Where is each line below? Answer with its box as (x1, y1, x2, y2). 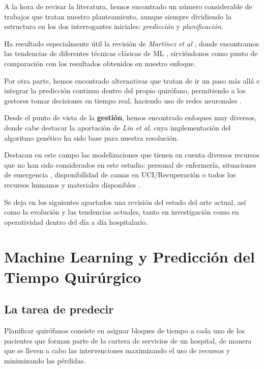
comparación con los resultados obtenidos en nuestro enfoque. (4, 58, 196, 68)
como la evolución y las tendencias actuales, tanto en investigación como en (4, 206, 239, 217)
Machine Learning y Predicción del (4, 246, 255, 267)
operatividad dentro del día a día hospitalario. (4, 216, 148, 227)
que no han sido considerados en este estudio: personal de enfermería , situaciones (4, 159, 256, 170)
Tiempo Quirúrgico (4, 266, 141, 287)
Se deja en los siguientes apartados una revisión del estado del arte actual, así (4, 196, 246, 207)
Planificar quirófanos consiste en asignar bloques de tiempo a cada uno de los (4, 325, 245, 336)
